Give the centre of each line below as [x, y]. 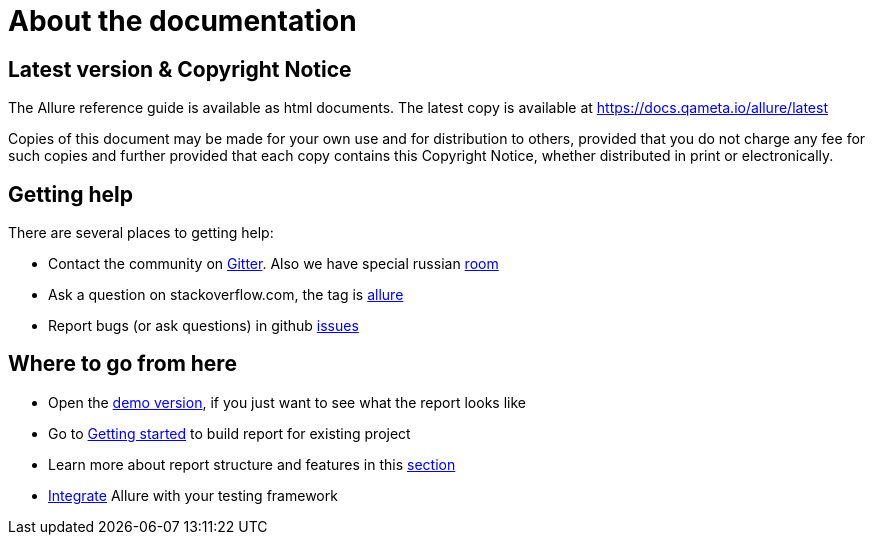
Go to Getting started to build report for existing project [229, 433]
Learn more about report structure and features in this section [252, 464]
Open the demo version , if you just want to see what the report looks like [287, 402]
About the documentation [182, 21]
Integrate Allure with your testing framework [193, 495]
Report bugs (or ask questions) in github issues [203, 326]
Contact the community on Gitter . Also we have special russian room [273, 264]
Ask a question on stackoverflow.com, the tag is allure [226, 295]
